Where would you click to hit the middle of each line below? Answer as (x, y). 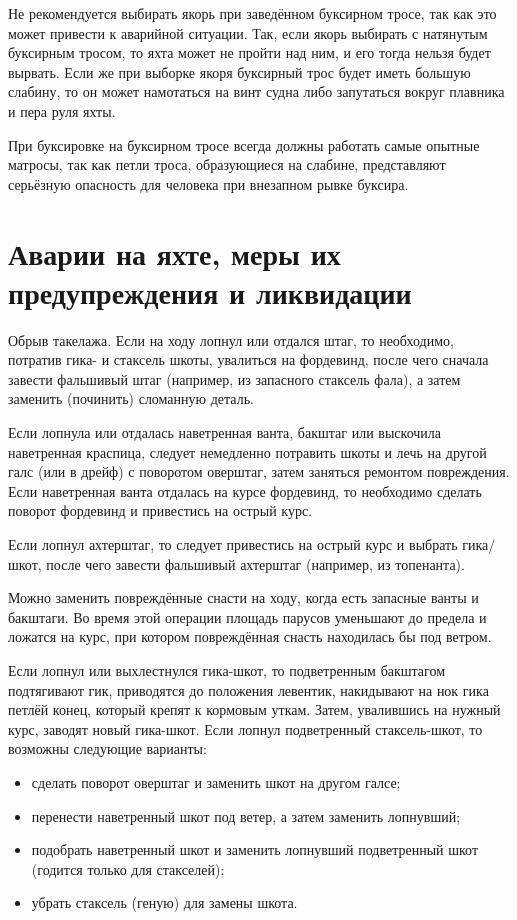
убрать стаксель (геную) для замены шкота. (164, 902)
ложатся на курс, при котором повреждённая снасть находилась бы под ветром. (250, 636)
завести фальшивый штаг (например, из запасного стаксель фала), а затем (234, 378)
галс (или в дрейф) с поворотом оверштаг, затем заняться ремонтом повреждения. (259, 471)
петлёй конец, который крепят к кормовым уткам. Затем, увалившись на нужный (254, 709)
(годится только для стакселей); (128, 868)
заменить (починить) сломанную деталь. (131, 398)
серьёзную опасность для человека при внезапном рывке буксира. (208, 183)
